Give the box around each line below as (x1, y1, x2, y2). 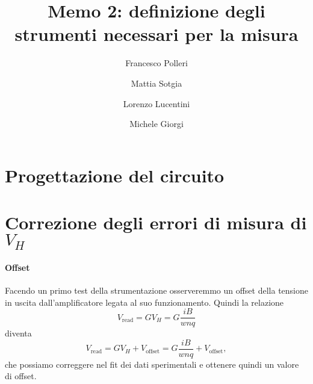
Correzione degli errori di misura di (5, 210, 307, 235)
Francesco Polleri (125, 57, 188, 69)
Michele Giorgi (129, 117, 184, 130)
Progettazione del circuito (5, 163, 225, 187)
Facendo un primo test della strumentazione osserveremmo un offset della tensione (5, 283, 308, 296)
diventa (5, 327, 32, 339)
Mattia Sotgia (131, 76, 182, 89)
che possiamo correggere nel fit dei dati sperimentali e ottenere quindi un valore (5, 358, 299, 370)
